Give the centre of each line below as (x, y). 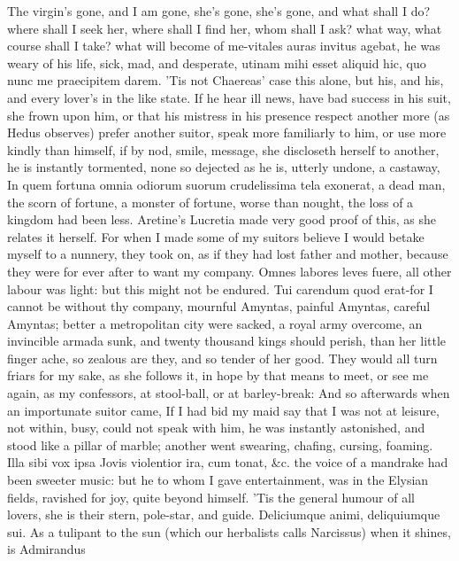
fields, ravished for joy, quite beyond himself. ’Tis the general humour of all (211, 497)
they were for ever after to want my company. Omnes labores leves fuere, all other (229, 271)
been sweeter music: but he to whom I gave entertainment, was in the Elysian (218, 480)
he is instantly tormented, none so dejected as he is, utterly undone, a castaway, (224, 167)
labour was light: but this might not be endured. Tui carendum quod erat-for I (220, 288)
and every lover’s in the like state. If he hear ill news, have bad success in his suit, (229, 97)
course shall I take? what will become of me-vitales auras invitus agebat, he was (224, 46)
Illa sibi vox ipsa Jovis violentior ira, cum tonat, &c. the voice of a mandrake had (228, 462)
